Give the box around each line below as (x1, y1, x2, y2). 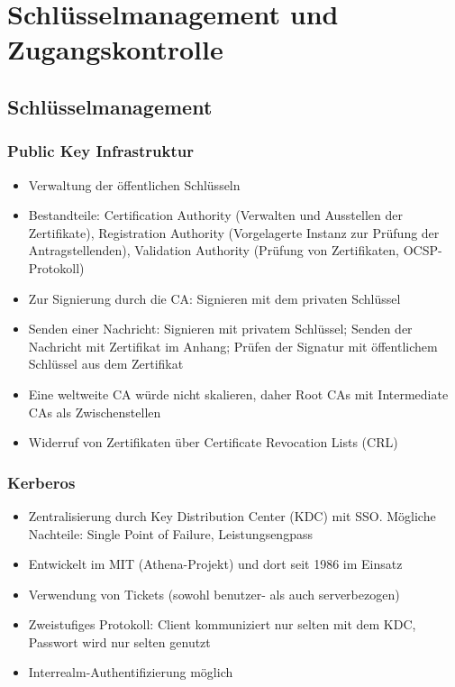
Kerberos (7, 471, 76, 493)
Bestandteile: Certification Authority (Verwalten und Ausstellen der (28, 206, 403, 224)
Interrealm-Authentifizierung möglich (28, 663, 233, 682)
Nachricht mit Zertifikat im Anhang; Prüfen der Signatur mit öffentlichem (28, 336, 438, 355)
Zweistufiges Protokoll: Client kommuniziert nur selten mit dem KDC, (28, 615, 416, 634)
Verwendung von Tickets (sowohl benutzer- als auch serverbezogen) (28, 584, 400, 603)
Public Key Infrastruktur (7, 140, 195, 162)
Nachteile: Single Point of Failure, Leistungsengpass (28, 524, 313, 543)
